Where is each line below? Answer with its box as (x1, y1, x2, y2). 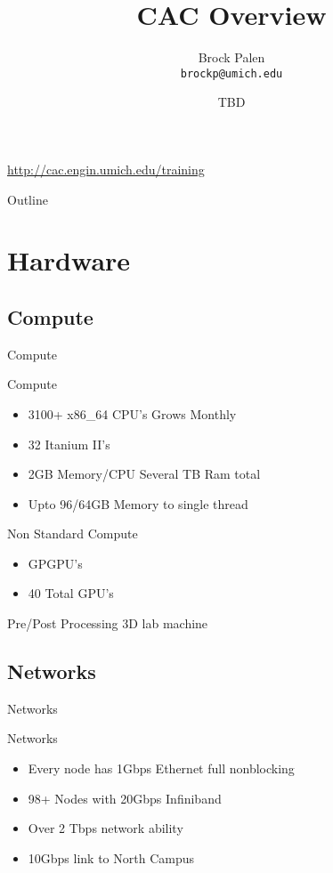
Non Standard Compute (7, 524, 138, 543)
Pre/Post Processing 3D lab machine (7, 614, 208, 633)
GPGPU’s (28, 554, 83, 572)
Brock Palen (198, 48, 265, 67)
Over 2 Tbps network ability (28, 819, 183, 837)
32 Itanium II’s (28, 434, 110, 453)
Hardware (7, 242, 131, 279)
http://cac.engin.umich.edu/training (7, 159, 205, 178)
